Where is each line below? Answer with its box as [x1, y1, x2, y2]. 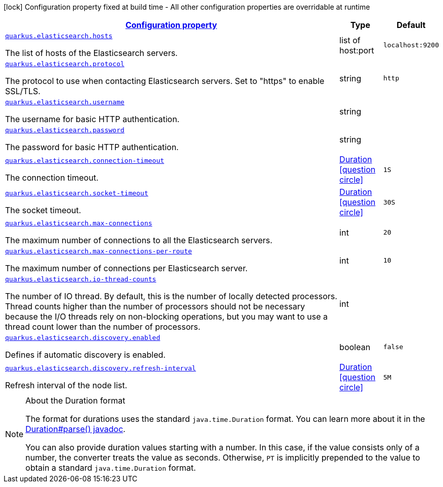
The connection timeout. [5, 172, 99, 183]
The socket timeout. [5, 205, 81, 215]
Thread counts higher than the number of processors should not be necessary [5, 301, 305, 311]
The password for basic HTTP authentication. [5, 142, 179, 152]
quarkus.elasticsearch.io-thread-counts [5, 275, 156, 283]
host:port [339, 45, 374, 55]
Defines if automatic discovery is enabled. [5, 350, 166, 360]
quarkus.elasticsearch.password [5, 126, 124, 134]
